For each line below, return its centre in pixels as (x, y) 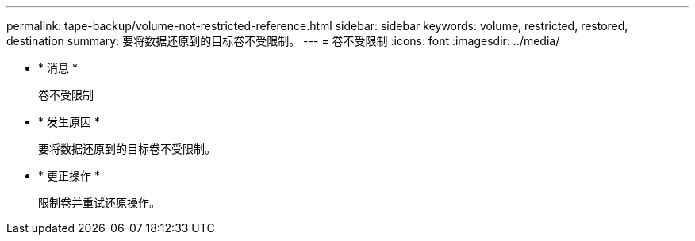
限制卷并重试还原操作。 (99, 203)
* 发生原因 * (69, 122)
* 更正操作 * (69, 176)
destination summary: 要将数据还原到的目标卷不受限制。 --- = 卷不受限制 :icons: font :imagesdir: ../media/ (283, 41)
